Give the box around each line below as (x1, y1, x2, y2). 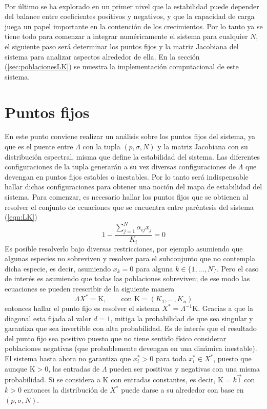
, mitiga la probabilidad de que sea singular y (110, 313, 253, 323)
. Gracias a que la (198, 303, 254, 314)
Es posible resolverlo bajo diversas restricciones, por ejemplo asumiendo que (5, 243, 243, 254)
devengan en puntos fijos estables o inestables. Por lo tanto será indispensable (5, 171, 249, 182)
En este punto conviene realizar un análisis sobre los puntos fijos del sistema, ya (5, 131, 256, 142)
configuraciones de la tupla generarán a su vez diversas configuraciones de (5, 161, 236, 172)
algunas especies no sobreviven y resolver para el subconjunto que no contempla (5, 253, 256, 264)
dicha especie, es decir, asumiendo (5, 263, 111, 274)
